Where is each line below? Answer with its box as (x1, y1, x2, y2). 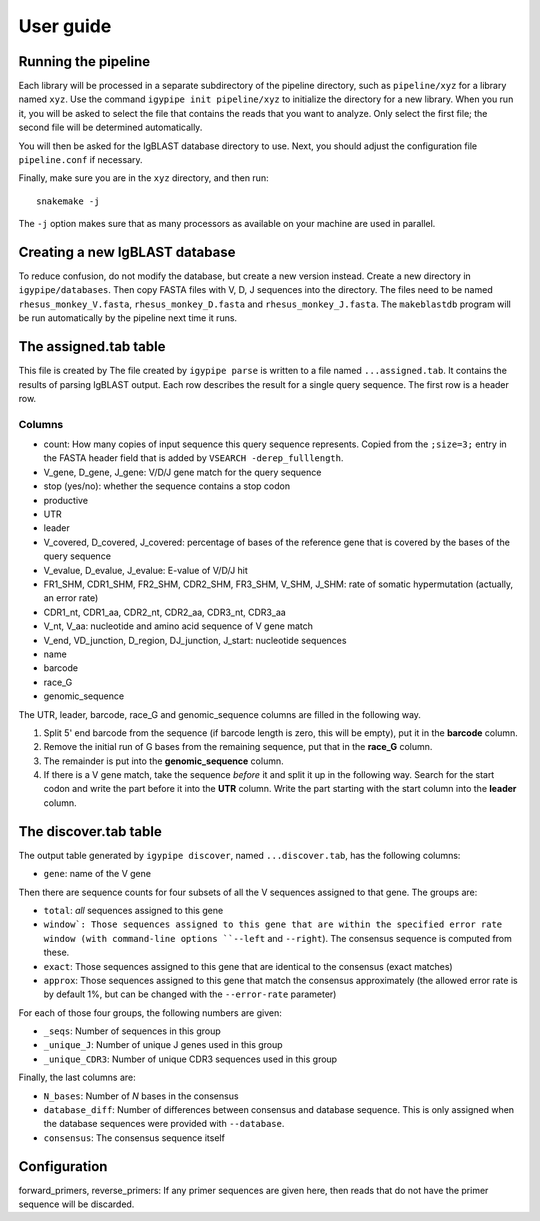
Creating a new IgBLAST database (18, 244, 236, 260)
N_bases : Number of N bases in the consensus (43, 1090, 239, 1102)
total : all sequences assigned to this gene (43, 904, 224, 916)
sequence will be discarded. (18, 1198, 135, 1210)
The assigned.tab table (18, 338, 166, 355)
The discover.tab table (18, 823, 162, 840)
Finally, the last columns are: (18, 1071, 136, 1084)
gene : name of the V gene (43, 868, 152, 880)
